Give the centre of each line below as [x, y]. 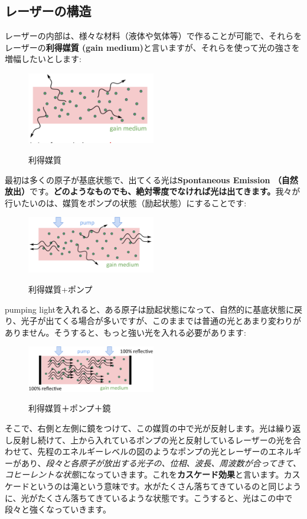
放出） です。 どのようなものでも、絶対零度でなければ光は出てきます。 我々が [153, 191]
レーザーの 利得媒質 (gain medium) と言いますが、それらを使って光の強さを [152, 47]
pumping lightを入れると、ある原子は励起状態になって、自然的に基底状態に [150, 309]
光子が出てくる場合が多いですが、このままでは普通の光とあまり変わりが [161, 321]
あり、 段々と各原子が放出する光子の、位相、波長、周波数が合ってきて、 [161, 463]
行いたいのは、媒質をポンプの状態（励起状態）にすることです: [126, 202]
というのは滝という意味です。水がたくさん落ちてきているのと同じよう [165, 486]
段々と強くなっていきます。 [58, 509]
